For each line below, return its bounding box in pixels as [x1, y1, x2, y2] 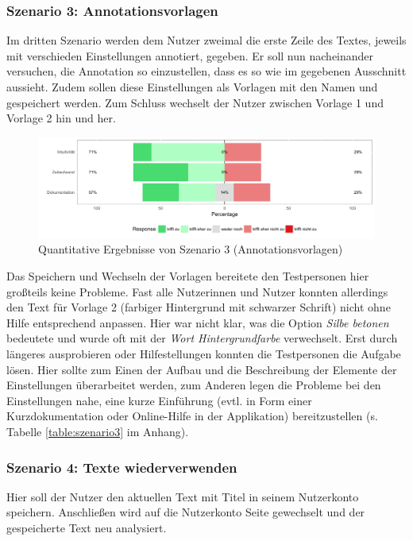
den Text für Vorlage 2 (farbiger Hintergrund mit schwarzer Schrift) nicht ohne [6, 299, 391, 315]
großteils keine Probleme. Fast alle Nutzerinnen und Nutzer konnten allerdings [6, 283, 388, 299]
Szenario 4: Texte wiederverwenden [6, 457, 237, 477]
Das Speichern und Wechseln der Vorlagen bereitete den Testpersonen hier [6, 268, 369, 284]
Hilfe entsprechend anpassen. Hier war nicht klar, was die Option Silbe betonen [6, 314, 389, 330]
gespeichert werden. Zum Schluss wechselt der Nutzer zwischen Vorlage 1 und [6, 94, 384, 110]
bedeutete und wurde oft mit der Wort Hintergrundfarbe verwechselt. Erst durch [6, 330, 398, 346]
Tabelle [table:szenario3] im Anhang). [6, 423, 189, 440]
